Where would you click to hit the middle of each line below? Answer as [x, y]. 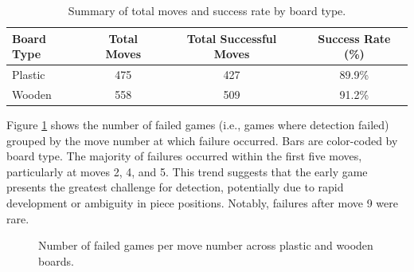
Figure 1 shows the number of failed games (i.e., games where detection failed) [198, 124]
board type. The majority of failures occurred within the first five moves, [184, 156]
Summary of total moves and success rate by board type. [207, 10]
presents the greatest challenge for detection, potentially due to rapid [175, 187]
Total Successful [232, 38]
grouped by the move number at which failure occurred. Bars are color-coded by [202, 140]
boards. [56, 260]
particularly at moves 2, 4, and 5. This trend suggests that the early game [187, 171]
